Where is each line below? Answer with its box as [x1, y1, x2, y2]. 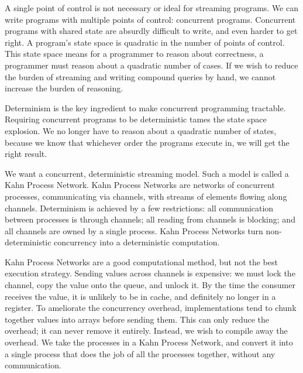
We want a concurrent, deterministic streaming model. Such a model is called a [5, 167, 289, 179]
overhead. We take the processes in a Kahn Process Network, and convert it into [5, 336, 293, 348]
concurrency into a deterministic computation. [54, 236, 220, 248]
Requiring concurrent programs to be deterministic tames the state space [5, 113, 267, 125]
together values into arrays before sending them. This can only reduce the [5, 313, 269, 325]
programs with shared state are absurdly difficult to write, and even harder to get [5, 25, 298, 37]
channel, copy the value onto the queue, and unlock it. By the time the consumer [5, 279, 295, 291]
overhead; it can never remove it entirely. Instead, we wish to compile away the [5, 324, 288, 337]
